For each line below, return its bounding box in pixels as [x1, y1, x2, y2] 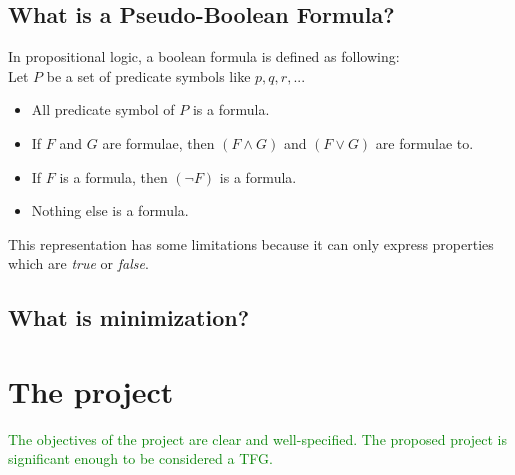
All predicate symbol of [31, 99, 175, 120]
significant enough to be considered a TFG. [8, 448, 273, 469]
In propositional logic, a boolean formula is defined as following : [8, 46, 400, 67]
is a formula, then [59, 166, 168, 187]
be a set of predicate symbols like [46, 65, 251, 86]
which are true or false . [8, 253, 149, 274]
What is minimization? [8, 302, 250, 333]
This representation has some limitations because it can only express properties [8, 233, 494, 254]
